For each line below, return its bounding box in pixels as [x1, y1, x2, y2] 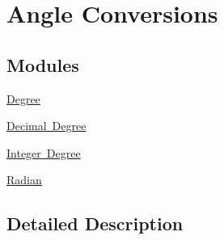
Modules [6, 52, 79, 77]
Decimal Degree [6, 117, 87, 134]
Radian [6, 171, 42, 188]
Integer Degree [6, 144, 81, 161]
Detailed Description [6, 211, 184, 236]
